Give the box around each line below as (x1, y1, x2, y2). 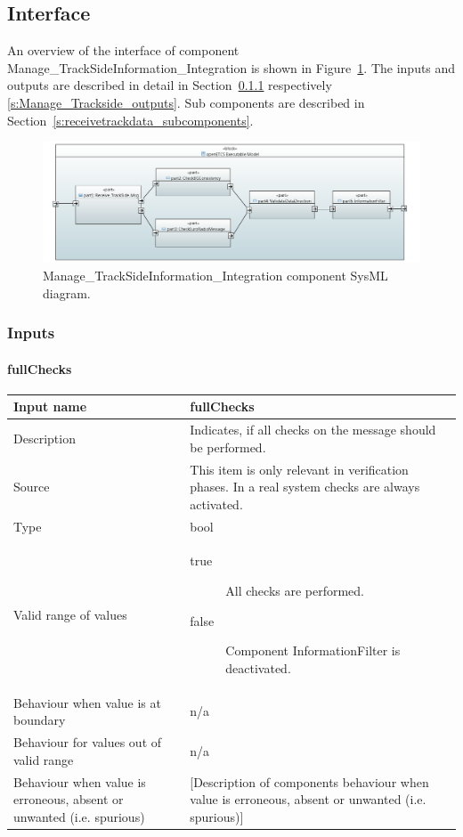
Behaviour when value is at (13, 693, 161, 711)
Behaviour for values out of (13, 733, 162, 752)
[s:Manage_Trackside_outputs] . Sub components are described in (7, 93, 365, 111)
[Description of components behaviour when (190, 772, 429, 791)
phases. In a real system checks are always (190, 477, 420, 496)
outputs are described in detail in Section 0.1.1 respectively (7, 76, 332, 94)
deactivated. (225, 658, 291, 677)
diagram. (43, 283, 91, 302)
